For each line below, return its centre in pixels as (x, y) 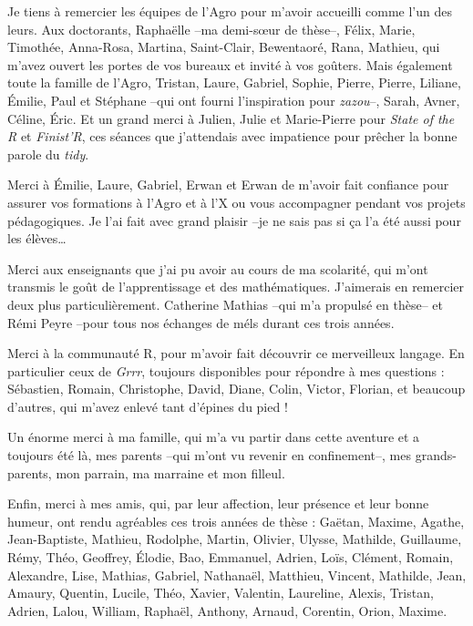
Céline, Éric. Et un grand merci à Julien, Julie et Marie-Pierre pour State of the (231, 118)
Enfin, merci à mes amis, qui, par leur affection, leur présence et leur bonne (218, 503)
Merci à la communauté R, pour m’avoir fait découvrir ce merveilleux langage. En (236, 353)
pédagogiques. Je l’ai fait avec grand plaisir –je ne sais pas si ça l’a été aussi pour (234, 220)
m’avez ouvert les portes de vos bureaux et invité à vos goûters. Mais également (230, 64)
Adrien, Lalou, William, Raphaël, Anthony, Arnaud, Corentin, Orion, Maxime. (227, 610)
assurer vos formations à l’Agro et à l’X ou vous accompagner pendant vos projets (236, 202)
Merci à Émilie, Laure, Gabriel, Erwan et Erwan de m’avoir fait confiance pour (228, 185)
